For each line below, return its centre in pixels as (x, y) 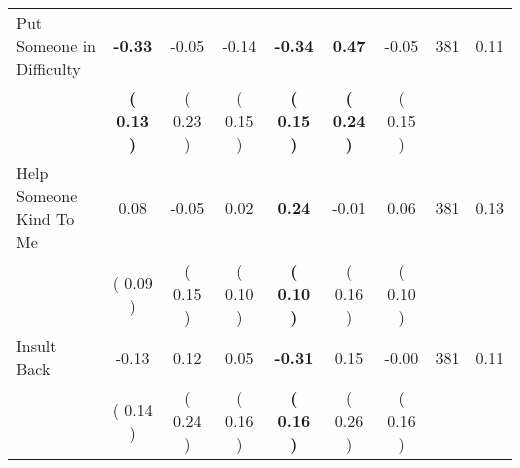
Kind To (45, 218)
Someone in (56, 45)
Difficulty (48, 68)
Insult (36, 345)
